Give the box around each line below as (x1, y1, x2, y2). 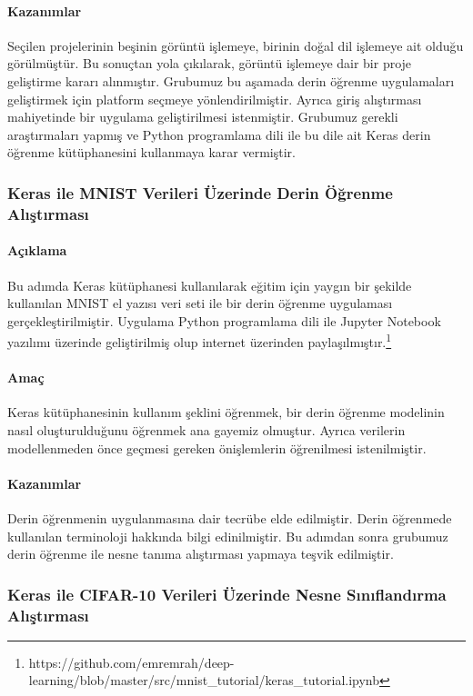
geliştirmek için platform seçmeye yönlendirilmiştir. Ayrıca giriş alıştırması (7, 89, 422, 108)
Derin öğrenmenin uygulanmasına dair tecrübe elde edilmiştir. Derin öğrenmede (7, 508, 452, 527)
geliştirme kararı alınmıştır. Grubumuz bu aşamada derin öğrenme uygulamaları (7, 71, 455, 90)
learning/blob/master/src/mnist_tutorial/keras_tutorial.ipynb (28, 671, 380, 690)
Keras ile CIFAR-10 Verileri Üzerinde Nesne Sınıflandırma (7, 582, 447, 605)
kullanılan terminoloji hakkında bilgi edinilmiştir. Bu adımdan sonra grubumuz (7, 526, 448, 545)
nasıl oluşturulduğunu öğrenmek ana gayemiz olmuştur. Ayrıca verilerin (7, 420, 406, 439)
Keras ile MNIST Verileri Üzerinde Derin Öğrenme (7, 181, 393, 204)
